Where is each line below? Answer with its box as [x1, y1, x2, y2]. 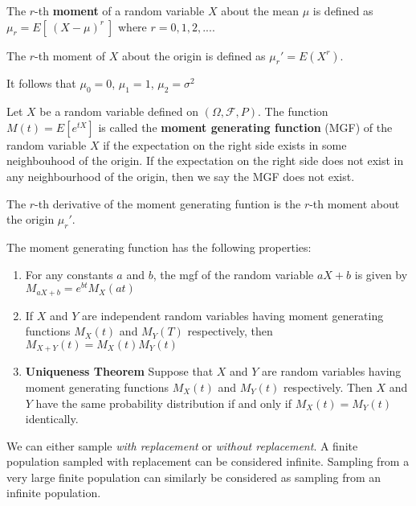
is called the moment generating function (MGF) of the [98, 118, 393, 135]
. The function [258, 103, 328, 120]
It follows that [6, 75, 76, 92]
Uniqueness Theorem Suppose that [25, 363, 214, 380]
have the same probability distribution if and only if [35, 394, 292, 411]
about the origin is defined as [121, 47, 266, 64]
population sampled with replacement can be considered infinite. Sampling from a [6, 453, 410, 470]
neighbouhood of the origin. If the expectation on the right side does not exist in [6, 152, 404, 169]
